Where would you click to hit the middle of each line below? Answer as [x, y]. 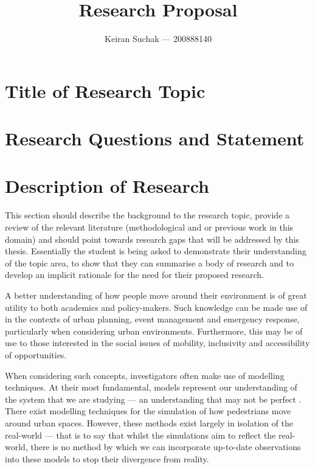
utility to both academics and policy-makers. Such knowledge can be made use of [156, 307]
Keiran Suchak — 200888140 [158, 39]
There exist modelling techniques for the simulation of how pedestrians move [148, 411]
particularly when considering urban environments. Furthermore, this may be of [154, 331]
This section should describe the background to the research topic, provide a [147, 215]
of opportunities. [36, 354]
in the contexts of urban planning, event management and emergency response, [152, 319]
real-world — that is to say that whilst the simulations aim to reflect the [140, 435]
